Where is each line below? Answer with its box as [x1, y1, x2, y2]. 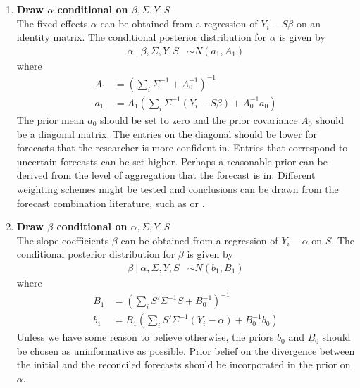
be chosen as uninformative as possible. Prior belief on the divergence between [16, 343, 355, 358]
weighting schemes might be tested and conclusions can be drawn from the [16, 181, 339, 196]
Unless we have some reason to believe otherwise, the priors [16, 330, 274, 344]
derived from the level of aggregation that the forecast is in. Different [16, 168, 316, 182]
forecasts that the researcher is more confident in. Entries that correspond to [16, 140, 348, 155]
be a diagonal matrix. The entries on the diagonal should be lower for [16, 126, 317, 141]
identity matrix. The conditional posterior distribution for [16, 30, 267, 44]
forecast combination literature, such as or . [16, 195, 205, 210]
